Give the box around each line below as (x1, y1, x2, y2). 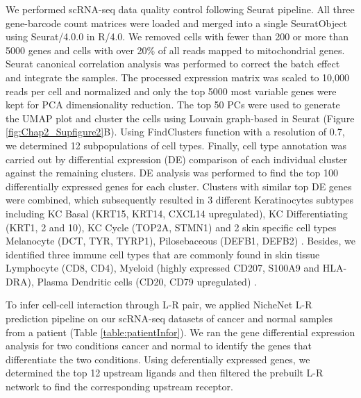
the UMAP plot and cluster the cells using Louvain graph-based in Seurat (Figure (6, 110, 355, 125)
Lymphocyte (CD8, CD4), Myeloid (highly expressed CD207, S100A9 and (6, 260, 320, 275)
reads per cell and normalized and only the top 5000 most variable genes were (6, 83, 337, 98)
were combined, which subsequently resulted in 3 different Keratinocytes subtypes (6, 192, 354, 207)
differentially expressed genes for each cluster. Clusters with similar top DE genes (6, 179, 352, 193)
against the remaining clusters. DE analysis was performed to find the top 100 (6, 165, 338, 180)
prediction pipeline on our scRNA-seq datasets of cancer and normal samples (6, 311, 333, 326)
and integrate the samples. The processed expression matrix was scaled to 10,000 (6, 69, 349, 84)
